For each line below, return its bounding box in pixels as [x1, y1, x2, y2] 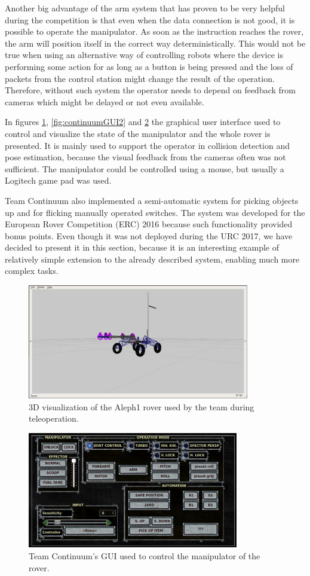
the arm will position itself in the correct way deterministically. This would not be [5, 36, 306, 49]
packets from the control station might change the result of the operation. [5, 72, 275, 84]
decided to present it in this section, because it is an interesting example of [5, 241, 280, 254]
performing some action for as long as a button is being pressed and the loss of [5, 60, 293, 72]
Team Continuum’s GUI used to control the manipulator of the [29, 550, 260, 562]
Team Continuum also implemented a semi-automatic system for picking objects [5, 194, 299, 206]
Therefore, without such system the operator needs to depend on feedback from [5, 84, 296, 96]
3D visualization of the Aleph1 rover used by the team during [29, 400, 254, 413]
